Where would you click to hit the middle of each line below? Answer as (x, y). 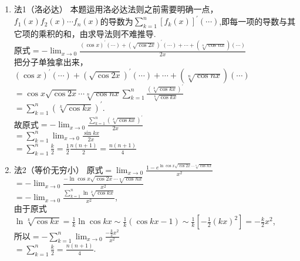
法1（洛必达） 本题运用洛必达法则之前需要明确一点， (116, 9)
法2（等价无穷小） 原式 (58, 169)
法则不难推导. (130, 33)
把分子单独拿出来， (51, 62)
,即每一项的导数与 (253, 21)
